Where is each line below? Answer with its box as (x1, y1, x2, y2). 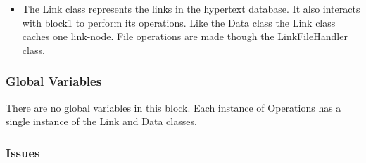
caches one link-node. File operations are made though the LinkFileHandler (22, 29, 348, 44)
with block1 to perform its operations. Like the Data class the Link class (22, 15, 336, 30)
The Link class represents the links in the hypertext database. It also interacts (22, 1, 360, 15)
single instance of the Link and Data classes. (6, 114, 197, 129)
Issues (6, 143, 40, 161)
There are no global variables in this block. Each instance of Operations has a (6, 100, 341, 115)
